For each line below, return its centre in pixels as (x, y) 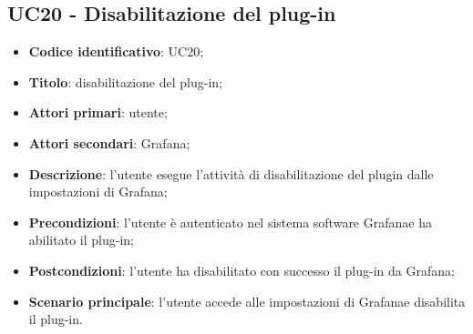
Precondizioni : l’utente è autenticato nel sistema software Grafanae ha (230, 222)
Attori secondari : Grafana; (109, 142)
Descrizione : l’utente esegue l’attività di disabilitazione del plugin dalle (231, 173)
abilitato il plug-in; (81, 240)
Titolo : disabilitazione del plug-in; (125, 81)
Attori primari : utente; (98, 112)
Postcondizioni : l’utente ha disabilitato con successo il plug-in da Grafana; (242, 270)
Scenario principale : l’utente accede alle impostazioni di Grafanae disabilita (247, 301)
